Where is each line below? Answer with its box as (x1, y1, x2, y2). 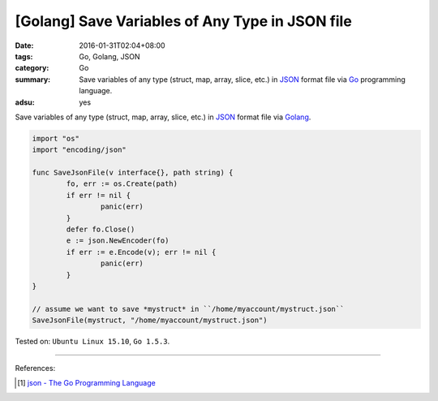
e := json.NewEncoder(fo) (66, 236, 170, 245)
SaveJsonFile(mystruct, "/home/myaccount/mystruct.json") (32, 316, 268, 325)
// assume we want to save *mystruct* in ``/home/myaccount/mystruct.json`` (32, 304, 345, 313)
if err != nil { (66, 191, 131, 200)
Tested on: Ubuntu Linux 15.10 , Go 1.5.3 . (15, 337, 170, 347)
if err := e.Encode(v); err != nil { (66, 248, 217, 257)
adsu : (15, 97, 36, 107)
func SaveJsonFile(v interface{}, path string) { (32, 168, 234, 178)
